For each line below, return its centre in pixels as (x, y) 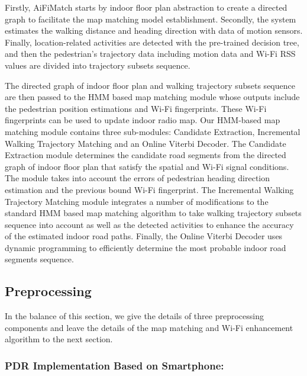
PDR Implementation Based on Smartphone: (114, 365)
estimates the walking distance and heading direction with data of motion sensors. (154, 30)
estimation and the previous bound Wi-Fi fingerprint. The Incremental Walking (149, 189)
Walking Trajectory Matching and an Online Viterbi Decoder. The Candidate (146, 143)
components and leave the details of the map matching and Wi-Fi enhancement (149, 327)
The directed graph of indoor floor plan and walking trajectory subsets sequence (150, 85)
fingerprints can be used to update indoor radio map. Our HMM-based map (143, 120)
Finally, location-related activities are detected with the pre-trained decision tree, (152, 42)
